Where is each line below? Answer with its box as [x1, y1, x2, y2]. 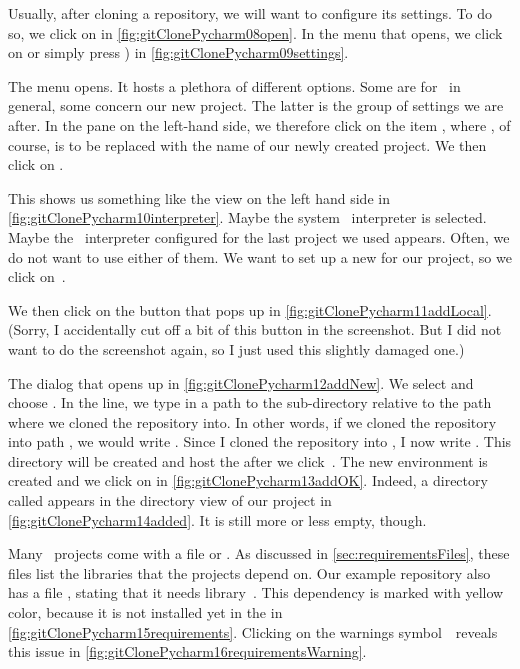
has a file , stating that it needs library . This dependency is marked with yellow [8, 582, 504, 603]
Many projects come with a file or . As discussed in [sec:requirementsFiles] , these [8, 543, 510, 564]
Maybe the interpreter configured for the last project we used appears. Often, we [8, 226, 510, 247]
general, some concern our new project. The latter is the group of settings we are [8, 95, 504, 116]
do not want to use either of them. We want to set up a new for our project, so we [8, 246, 512, 267]
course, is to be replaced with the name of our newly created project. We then [8, 134, 487, 155]
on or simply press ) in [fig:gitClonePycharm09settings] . [8, 42, 349, 63]
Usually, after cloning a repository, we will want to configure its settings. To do [8, 3, 492, 23]
